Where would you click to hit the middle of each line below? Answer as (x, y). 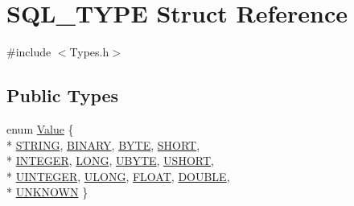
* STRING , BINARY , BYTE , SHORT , (103, 144)
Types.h (89, 52)
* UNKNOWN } (47, 192)
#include (29, 52)
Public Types (63, 95)
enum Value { (40, 128)
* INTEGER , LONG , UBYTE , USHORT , (110, 161)
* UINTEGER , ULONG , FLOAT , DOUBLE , (118, 176)
